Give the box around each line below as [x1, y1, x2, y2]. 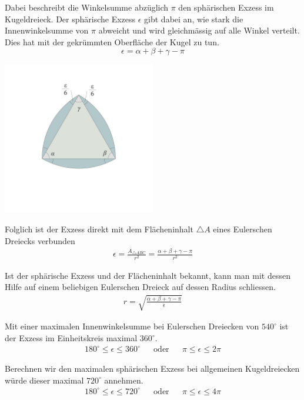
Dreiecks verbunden [5, 234, 75, 246]
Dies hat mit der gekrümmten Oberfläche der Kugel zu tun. [5, 35, 219, 48]
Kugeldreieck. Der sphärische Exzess [5, 12, 136, 25]
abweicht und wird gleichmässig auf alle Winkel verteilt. [98, 24, 300, 36]
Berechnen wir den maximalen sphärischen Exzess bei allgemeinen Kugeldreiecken [5, 362, 300, 375]
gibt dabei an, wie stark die [144, 12, 243, 25]
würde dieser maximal [5, 374, 84, 386]
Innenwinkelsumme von [5, 24, 89, 36]
